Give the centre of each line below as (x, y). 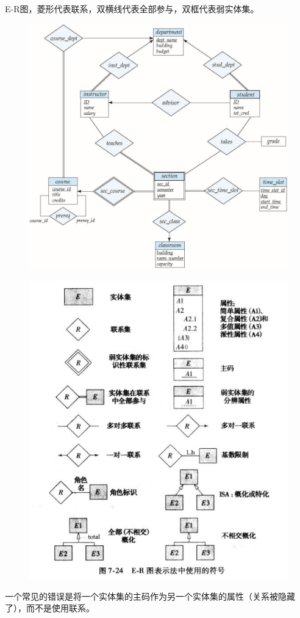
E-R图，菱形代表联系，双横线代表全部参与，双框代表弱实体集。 (132, 9)
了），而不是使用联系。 (50, 608)
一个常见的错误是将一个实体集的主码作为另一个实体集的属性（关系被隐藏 (150, 596)
